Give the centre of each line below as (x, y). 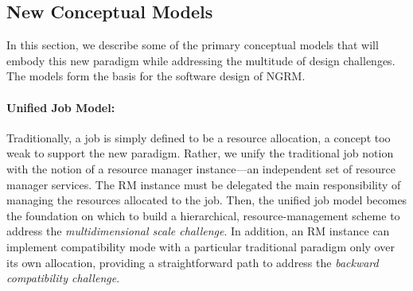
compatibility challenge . (63, 278)
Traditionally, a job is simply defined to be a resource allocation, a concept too (199, 137)
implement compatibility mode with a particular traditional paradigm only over (201, 246)
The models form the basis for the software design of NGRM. (156, 76)
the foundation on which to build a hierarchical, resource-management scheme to (203, 215)
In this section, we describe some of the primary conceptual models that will (193, 45)
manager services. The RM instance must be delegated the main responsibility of (204, 184)
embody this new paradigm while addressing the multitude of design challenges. (201, 60)
